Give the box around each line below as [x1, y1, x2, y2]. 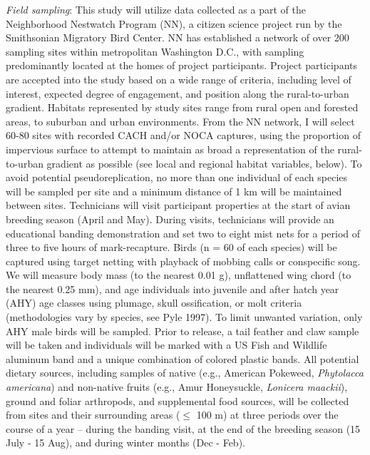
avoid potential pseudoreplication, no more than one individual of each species [6, 170, 348, 185]
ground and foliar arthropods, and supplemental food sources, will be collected [6, 393, 349, 408]
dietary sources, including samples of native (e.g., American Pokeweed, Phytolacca [6, 365, 364, 380]
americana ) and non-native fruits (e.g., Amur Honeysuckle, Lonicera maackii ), [6, 379, 348, 394]
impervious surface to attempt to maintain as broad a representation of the [6, 141, 334, 156]
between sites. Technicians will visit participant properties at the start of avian [6, 198, 351, 213]
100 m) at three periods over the [196, 407, 339, 422]
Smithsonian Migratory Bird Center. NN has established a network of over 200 [6, 30, 349, 45]
